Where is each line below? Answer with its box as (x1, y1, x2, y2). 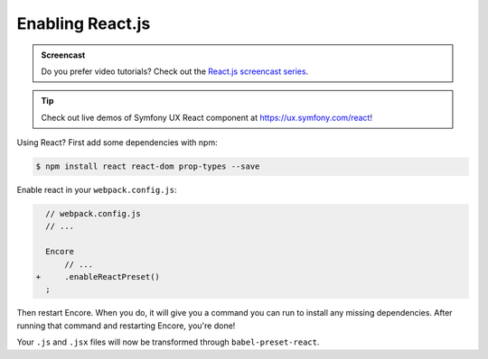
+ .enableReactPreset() (35, 272, 160, 282)
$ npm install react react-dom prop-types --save (35, 161, 260, 171)
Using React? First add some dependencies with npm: (16, 137, 218, 148)
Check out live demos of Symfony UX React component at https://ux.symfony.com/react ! (41, 112, 372, 123)
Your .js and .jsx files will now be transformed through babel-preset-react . (16, 336, 320, 347)
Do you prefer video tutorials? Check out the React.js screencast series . (41, 66, 309, 77)
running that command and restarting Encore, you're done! (16, 320, 236, 331)
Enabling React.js (16, 14, 151, 33)
